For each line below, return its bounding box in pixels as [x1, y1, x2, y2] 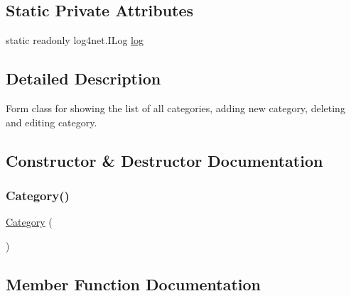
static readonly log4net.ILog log [6, 33, 144, 48]
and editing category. [6, 114, 97, 129]
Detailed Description [6, 67, 161, 89]
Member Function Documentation [6, 273, 261, 295]
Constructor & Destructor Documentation [6, 149, 323, 171]
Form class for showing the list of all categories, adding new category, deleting [6, 101, 345, 115]
